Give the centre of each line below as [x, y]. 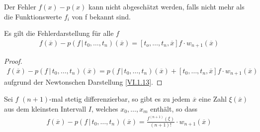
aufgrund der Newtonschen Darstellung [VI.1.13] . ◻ [83, 82]
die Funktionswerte [33, 16]
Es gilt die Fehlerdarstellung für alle [59, 33]
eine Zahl [213, 98]
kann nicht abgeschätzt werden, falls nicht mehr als [166, 6]
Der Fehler [20, 6]
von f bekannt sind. [101, 16]
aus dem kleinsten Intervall [45, 108]
